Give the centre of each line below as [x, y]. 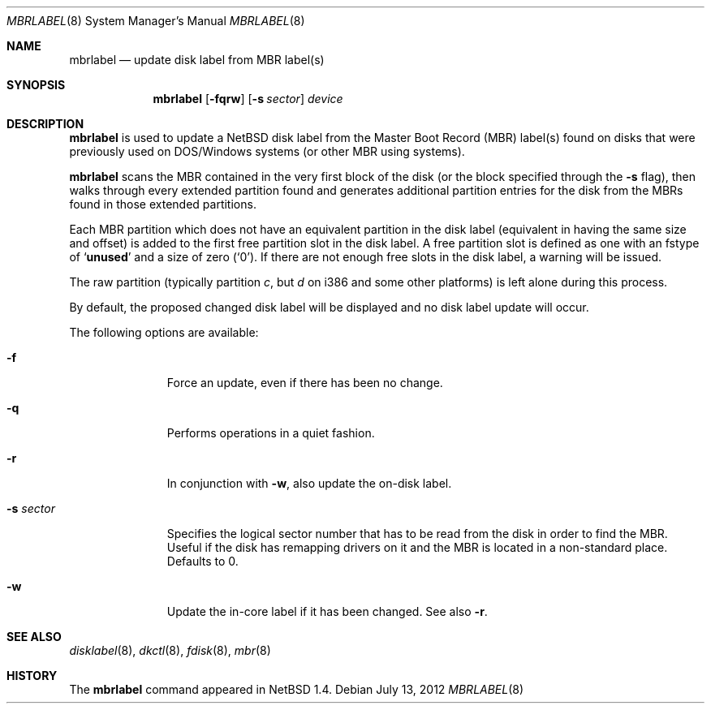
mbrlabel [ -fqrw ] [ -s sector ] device [248, 99]
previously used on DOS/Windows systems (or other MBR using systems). [267, 151]
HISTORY [32, 676]
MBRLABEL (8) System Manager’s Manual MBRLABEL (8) [156, 21]
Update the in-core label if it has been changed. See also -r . [327, 611]
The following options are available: [164, 332]
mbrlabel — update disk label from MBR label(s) [197, 60]
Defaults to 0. [203, 561]
